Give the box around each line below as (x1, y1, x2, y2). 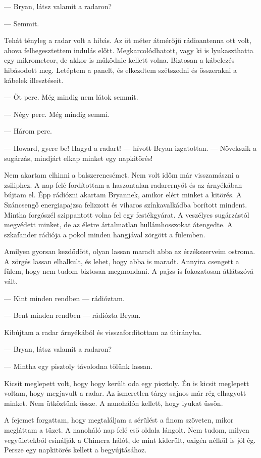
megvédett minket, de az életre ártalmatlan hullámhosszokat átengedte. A (4, 219, 233, 230)
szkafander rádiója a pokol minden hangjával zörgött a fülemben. (4, 229, 205, 239)
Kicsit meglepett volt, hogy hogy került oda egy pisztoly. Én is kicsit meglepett (4, 378, 249, 388)
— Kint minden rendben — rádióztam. (4, 293, 125, 303)
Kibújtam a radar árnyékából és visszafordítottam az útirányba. (4, 326, 202, 337)
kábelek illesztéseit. (4, 74, 64, 85)
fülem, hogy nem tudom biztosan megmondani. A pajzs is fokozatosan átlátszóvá (4, 266, 254, 276)
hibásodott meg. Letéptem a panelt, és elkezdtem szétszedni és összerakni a (4, 64, 237, 75)
